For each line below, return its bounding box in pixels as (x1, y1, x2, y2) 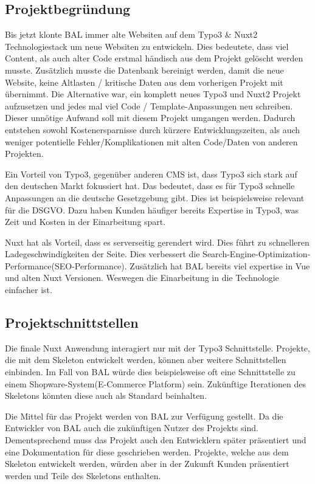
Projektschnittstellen (5, 313, 139, 332)
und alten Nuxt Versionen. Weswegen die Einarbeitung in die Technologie (5, 271, 279, 284)
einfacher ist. (5, 283, 52, 296)
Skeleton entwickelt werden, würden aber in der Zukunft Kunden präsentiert (5, 457, 289, 470)
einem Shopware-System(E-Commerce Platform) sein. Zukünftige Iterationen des (5, 377, 306, 390)
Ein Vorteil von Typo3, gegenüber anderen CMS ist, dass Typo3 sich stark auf (5, 167, 297, 180)
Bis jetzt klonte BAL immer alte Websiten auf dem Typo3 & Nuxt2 (5, 28, 258, 41)
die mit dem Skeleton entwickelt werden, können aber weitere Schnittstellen (5, 353, 286, 366)
